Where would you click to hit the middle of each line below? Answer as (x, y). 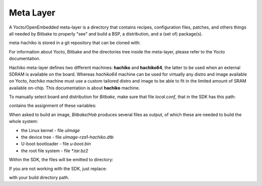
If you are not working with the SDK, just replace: (58, 169)
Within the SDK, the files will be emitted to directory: (61, 160)
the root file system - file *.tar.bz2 (55, 151)
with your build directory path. (39, 177)
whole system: (24, 121)
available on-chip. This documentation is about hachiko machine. (74, 88)
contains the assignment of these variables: (53, 106)
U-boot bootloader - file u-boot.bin (56, 144)
